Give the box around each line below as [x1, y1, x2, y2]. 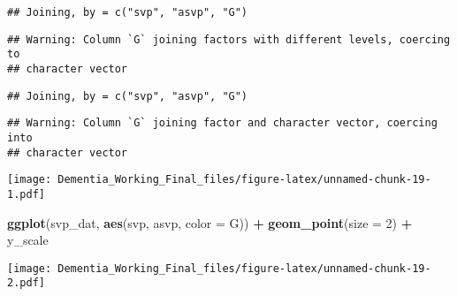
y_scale [7, 231, 49, 249]
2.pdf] [7, 277, 45, 290]
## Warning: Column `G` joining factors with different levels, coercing [7, 33, 451, 46]
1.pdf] [7, 187, 45, 201]
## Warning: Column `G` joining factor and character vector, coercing [7, 117, 438, 130]
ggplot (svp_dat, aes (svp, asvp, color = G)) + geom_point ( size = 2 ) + [7, 213, 413, 231]
